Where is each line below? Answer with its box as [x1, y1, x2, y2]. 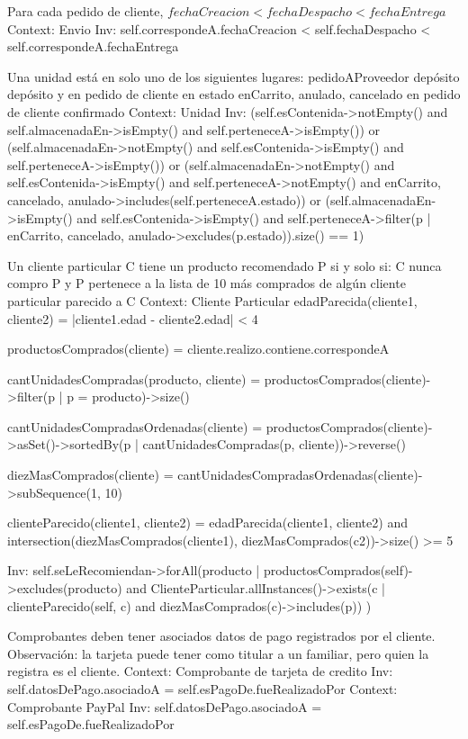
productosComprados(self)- [263, 561, 413, 580]
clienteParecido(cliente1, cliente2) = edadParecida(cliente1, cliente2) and [7, 513, 408, 532]
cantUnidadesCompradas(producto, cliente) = [7, 369, 261, 388]
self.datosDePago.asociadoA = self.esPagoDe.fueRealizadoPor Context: [7, 680, 398, 698]
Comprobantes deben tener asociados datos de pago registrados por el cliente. [7, 626, 436, 645]
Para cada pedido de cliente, [7, 2, 164, 20]
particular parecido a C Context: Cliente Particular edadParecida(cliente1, [7, 291, 418, 310]
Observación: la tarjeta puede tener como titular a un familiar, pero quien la [7, 644, 429, 662]
